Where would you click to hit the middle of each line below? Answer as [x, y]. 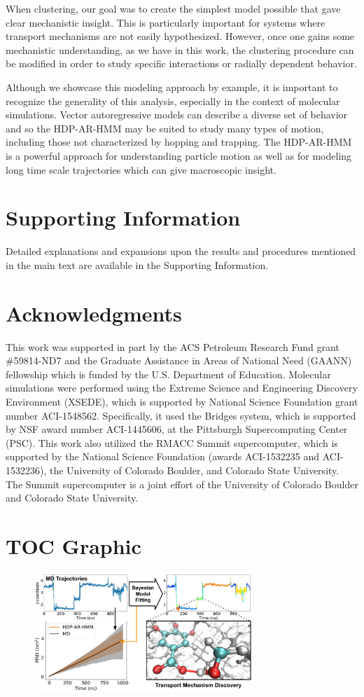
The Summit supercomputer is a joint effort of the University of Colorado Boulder [182, 484]
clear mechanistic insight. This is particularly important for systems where [166, 22]
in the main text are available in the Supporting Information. [137, 264]
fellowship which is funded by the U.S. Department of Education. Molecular [168, 374]
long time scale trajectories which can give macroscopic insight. [141, 169]
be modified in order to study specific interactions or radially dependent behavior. [181, 63]
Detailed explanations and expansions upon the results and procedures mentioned [181, 251]
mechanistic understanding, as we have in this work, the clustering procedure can [180, 49]
